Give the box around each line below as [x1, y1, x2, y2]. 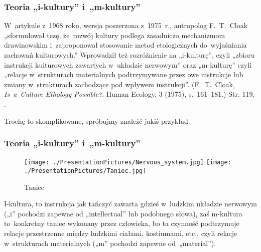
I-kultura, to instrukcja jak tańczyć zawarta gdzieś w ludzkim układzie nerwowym [4, 198, 257, 209]
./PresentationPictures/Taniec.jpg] [24, 167, 147, 175]
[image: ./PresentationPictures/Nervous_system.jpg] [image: [24, 159, 231, 166]
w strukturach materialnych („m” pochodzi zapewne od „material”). [4, 237, 216, 248]
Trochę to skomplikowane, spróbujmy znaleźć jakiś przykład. [4, 115, 190, 126]
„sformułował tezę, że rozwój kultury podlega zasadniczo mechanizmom [4, 30, 225, 40]
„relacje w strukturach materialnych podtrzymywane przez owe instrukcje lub [4, 69, 243, 80]
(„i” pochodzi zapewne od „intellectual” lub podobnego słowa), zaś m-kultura [4, 208, 242, 218]
